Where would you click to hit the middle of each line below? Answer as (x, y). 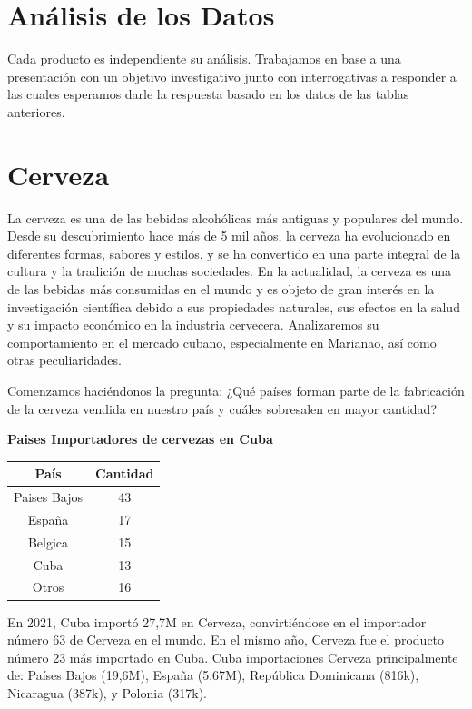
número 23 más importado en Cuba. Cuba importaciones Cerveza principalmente (233, 657)
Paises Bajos (49, 497)
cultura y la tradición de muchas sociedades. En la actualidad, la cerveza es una (230, 271)
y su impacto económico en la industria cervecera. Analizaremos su (193, 325)
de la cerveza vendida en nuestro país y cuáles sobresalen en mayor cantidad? (222, 408)
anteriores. (36, 111)
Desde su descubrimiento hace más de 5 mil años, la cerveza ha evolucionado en (229, 236)
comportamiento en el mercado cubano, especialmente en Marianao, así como (222, 342)
